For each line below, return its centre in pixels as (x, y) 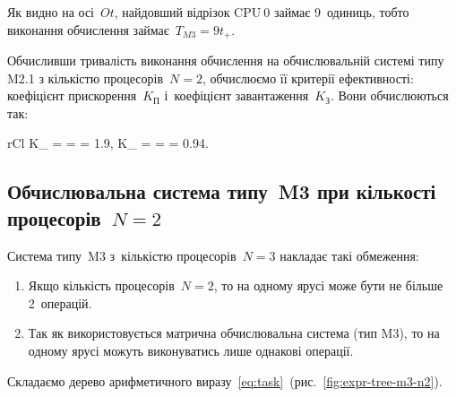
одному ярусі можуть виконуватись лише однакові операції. (191, 350)
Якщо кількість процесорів (101, 285)
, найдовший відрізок (172, 12)
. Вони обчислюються (389, 95)
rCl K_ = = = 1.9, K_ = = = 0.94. (108, 143)
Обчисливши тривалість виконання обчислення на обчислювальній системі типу (226, 60)
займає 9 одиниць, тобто (342, 12)
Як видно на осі (51, 12)
